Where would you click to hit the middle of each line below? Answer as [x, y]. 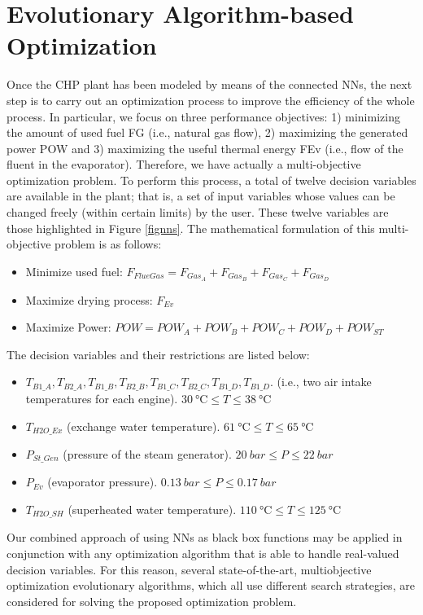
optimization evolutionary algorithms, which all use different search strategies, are [211, 585]
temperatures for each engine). [102, 398]
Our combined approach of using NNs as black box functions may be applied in [205, 537]
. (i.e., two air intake [321, 382]
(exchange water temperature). [144, 426]
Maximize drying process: [89, 299]
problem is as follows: [108, 244]
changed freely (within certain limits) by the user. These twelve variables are [198, 212]
